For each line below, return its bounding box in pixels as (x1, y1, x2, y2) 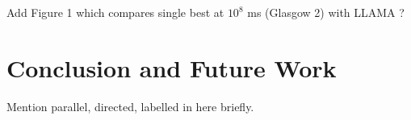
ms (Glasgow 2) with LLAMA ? (247, 4, 405, 20)
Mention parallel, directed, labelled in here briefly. (6, 97, 254, 114)
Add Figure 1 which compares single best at (6, 4, 224, 20)
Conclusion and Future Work (6, 51, 337, 84)
